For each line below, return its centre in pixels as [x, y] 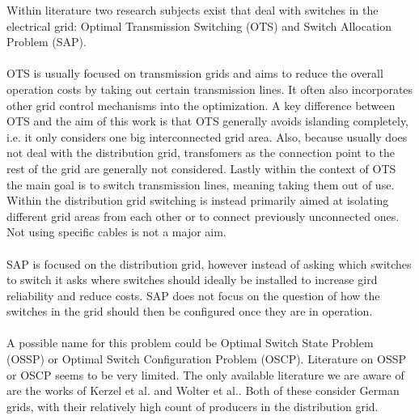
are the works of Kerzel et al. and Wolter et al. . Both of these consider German [203, 390]
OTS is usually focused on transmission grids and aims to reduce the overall [195, 73]
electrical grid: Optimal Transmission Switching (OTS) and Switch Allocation [199, 25]
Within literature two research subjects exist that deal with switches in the [193, 10]
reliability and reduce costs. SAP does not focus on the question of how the [193, 295]
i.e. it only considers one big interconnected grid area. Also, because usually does [207, 136]
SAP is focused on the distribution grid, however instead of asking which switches [209, 263]
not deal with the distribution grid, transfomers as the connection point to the [201, 153]
